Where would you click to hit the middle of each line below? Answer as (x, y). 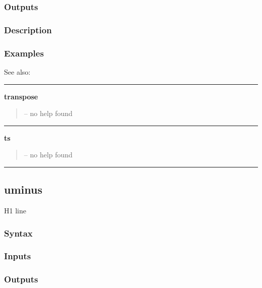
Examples (24, 53)
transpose (21, 96)
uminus (23, 189)
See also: (17, 71)
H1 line (15, 211)
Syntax (18, 233)
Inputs (18, 256)
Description (28, 30)
